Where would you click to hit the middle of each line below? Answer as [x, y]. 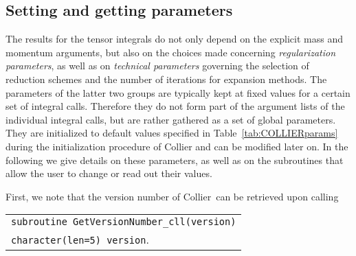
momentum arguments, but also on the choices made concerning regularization [170, 52]
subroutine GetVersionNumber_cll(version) [124, 222]
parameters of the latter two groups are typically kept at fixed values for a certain [178, 92]
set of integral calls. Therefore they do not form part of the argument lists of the [175, 106]
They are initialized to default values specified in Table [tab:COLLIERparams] [172, 133]
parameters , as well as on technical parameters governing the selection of [157, 66]
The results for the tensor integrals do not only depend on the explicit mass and [175, 39]
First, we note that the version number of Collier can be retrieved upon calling [172, 196]
